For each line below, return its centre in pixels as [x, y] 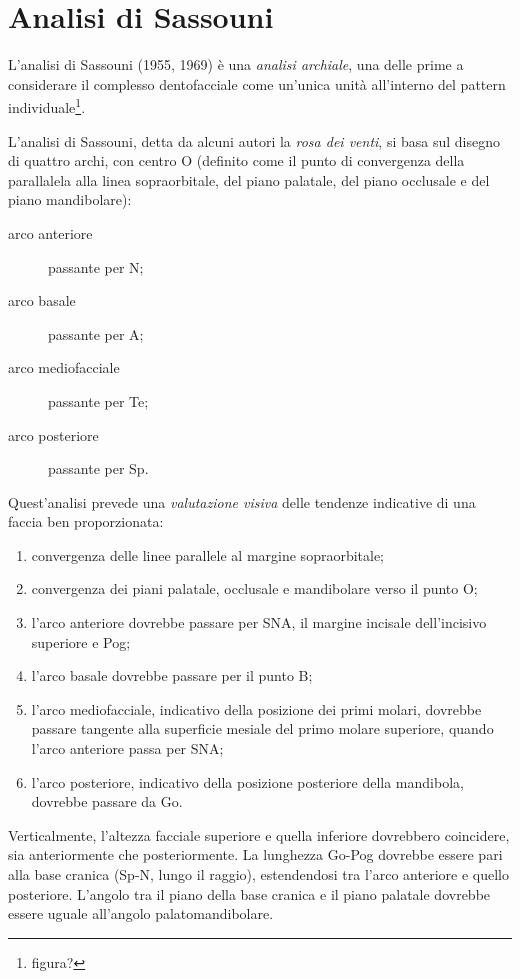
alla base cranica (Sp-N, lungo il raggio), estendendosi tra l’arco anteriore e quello [258, 874]
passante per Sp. [98, 468]
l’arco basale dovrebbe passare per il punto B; [172, 675]
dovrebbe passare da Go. [107, 801]
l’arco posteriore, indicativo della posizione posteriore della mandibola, [247, 781]
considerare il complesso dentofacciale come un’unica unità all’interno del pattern [257, 83]
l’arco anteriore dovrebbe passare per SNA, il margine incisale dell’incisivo [259, 622]
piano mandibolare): [70, 199]
